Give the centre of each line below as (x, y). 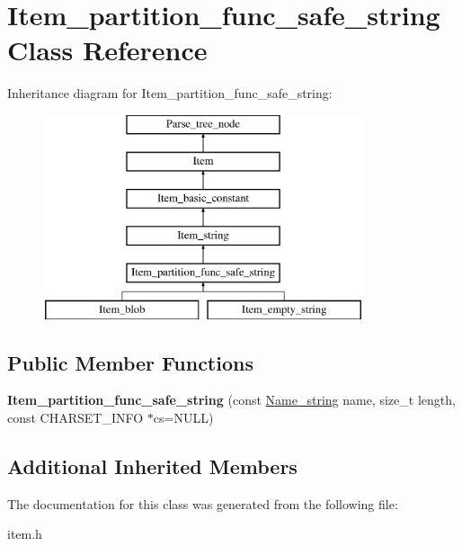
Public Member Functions (130, 362)
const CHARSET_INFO (76, 418)
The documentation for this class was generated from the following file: (203, 503)
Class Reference (107, 50)
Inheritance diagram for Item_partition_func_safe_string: (170, 93)
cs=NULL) (183, 418)
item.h (25, 534)
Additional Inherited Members (152, 466)
